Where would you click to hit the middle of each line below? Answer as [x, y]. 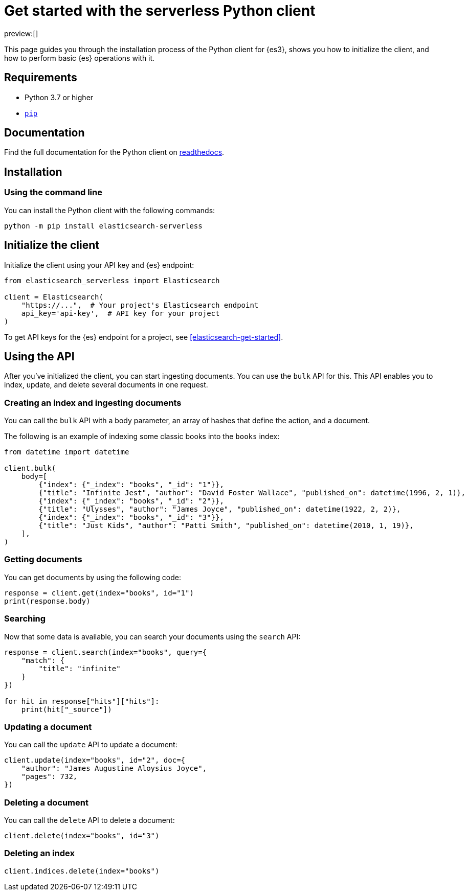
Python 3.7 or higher [59, 97]
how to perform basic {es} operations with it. [80, 58]
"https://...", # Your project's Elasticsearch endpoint [140, 305]
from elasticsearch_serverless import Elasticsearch [112, 280]
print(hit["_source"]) [66, 709]
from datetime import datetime [67, 452]
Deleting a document [46, 802]
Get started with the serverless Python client [160, 11]
